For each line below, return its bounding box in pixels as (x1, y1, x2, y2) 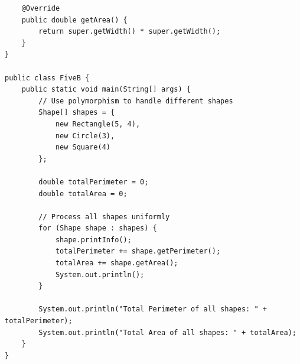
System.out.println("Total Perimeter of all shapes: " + (38, 305, 267, 314)
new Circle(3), (55, 131, 115, 140)
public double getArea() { (21, 15, 128, 24)
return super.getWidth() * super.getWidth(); (38, 27, 221, 36)
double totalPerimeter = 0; (38, 177, 149, 186)
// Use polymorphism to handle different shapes (38, 96, 233, 105)
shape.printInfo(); (55, 235, 132, 244)
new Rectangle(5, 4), (55, 119, 141, 128)
